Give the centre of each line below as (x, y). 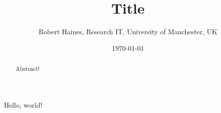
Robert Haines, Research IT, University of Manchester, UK (128, 32)
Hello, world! (23, 104)
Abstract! (28, 69)
